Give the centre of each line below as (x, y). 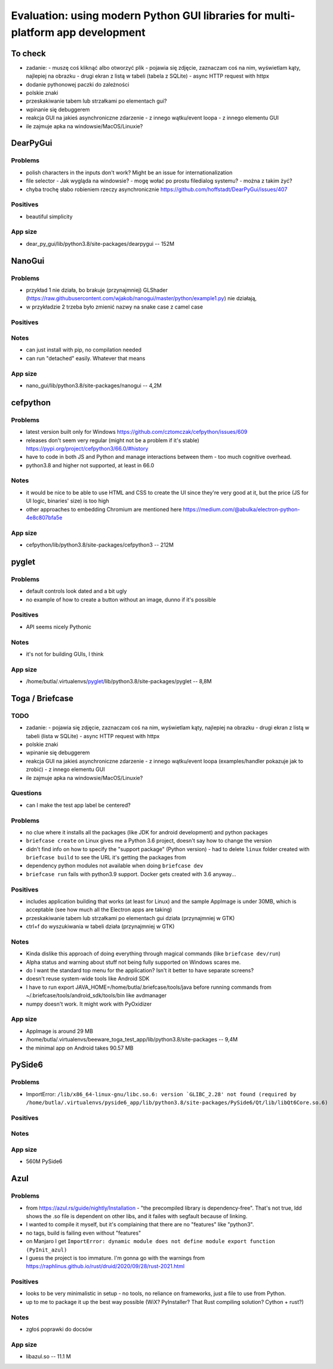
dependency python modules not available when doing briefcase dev (115, 866)
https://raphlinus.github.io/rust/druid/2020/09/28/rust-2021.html (105, 1266)
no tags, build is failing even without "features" (84, 1233)
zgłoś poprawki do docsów (59, 1329)
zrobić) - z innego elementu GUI (65, 769)
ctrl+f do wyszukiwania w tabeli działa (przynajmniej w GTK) (100, 926)
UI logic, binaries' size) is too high (68, 501)
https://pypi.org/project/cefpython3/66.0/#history (87, 448)
